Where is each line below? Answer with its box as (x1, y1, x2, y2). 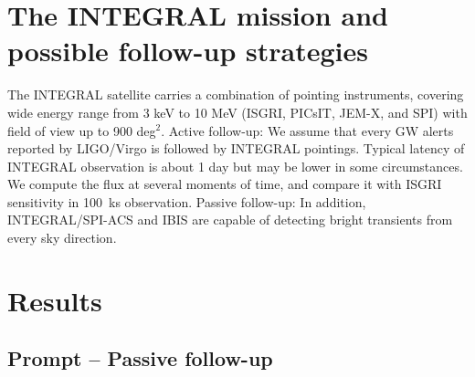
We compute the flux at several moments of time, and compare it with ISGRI (7, 174, 442, 194)
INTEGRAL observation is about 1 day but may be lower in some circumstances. (7, 156, 463, 175)
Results (7, 281, 102, 319)
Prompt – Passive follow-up (7, 344, 273, 372)
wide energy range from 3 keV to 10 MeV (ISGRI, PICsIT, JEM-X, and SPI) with (7, 102, 468, 121)
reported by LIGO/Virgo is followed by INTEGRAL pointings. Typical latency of (7, 139, 465, 158)
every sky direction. (7, 228, 117, 247)
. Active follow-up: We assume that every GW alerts (161, 120, 454, 140)
